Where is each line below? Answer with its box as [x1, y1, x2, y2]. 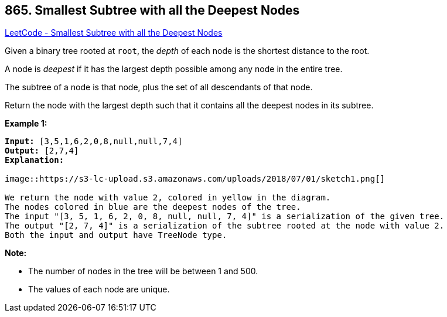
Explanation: [5, 155, 64, 165]
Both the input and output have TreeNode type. [5, 230, 227, 240]
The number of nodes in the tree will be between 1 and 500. [28, 266, 258, 277]
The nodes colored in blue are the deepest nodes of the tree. [5, 202, 301, 212]
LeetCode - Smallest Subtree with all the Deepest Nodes [5, 28, 223, 38]
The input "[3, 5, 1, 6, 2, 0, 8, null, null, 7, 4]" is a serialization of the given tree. [5, 212, 445, 221]
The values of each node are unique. [28, 284, 170, 295]
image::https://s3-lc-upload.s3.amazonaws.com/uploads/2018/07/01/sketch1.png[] [5, 174, 385, 184]
